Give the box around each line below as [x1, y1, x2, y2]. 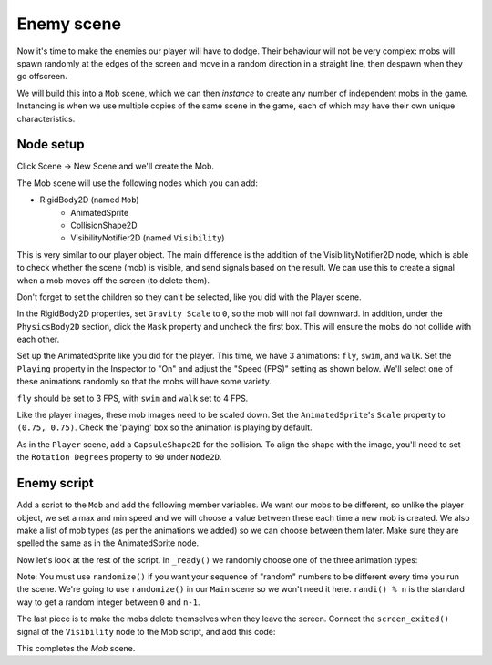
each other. [16, 333, 60, 345]
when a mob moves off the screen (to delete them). [16, 274, 210, 286]
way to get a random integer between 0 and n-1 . [16, 597, 200, 608]
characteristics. [16, 113, 76, 124]
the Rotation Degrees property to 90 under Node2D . [16, 452, 222, 463]
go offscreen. [16, 71, 67, 82]
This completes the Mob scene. [16, 643, 136, 654]
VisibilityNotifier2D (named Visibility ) [70, 232, 225, 243]
